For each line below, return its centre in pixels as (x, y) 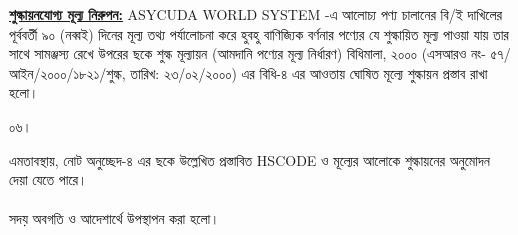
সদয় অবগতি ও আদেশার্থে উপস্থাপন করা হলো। (114, 218)
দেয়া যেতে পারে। (48, 179)
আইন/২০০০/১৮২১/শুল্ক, (67, 72)
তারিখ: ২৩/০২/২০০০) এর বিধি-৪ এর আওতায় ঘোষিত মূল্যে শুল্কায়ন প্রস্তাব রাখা (309, 72)
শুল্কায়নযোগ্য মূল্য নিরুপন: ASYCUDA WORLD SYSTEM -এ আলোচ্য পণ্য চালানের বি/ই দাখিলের (256, 14)
